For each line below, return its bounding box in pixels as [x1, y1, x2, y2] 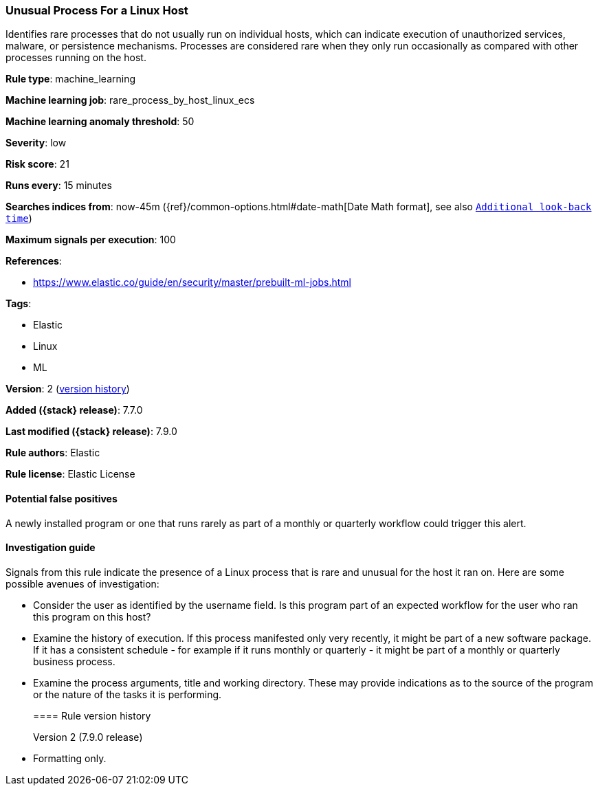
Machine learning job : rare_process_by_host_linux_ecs [5, 94, 255, 107]
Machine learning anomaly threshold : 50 [5, 115, 195, 128]
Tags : [5, 298, 32, 310]
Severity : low [5, 137, 67, 149]
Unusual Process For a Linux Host [5, 3, 188, 17]
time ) [5, 212, 32, 225]
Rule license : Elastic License [5, 468, 135, 480]
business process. [33, 655, 115, 667]
